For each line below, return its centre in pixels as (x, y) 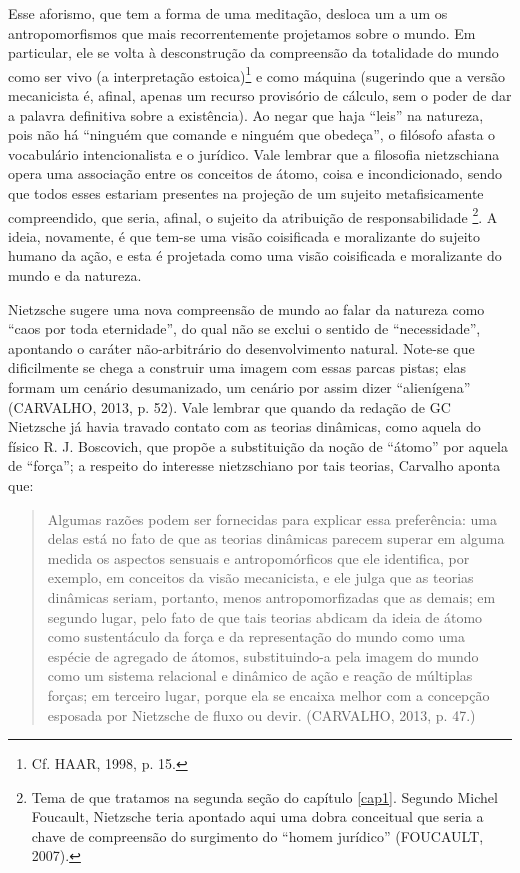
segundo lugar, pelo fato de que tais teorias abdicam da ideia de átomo (265, 616)
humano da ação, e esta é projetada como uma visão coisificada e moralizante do (255, 255)
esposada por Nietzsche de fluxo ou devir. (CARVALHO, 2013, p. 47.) (261, 714)
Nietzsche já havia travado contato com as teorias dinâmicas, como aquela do (244, 426)
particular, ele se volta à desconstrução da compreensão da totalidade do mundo (253, 52)
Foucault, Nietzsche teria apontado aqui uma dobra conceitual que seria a (257, 816)
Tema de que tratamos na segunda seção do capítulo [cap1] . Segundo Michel (264, 796)
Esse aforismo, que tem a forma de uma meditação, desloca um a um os (228, 13)
